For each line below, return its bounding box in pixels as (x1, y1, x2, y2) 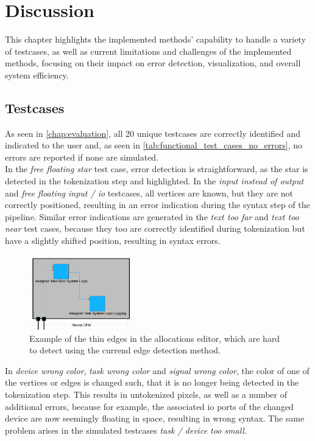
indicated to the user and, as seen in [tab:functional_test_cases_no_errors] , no (5, 139, 302, 151)
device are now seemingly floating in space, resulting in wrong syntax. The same (5, 412, 305, 425)
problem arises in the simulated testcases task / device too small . (5, 423, 247, 436)
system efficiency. (5, 68, 69, 81)
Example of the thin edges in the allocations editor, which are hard (29, 332, 280, 344)
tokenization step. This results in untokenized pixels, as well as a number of (5, 388, 287, 401)
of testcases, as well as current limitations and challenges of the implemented (5, 44, 292, 57)
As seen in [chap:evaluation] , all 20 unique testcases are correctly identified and (5, 127, 301, 139)
